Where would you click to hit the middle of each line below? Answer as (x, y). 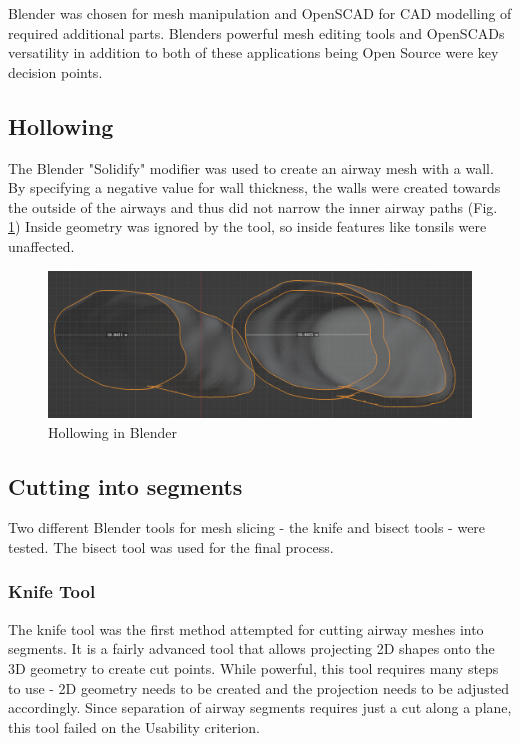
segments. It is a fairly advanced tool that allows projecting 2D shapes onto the (251, 648)
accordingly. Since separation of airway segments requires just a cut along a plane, (260, 707)
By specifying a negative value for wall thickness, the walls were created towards (254, 187)
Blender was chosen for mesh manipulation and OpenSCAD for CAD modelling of (260, 13)
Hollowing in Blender (112, 431)
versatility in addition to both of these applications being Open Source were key (253, 52)
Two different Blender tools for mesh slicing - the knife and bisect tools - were (247, 527)
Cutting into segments (125, 485)
